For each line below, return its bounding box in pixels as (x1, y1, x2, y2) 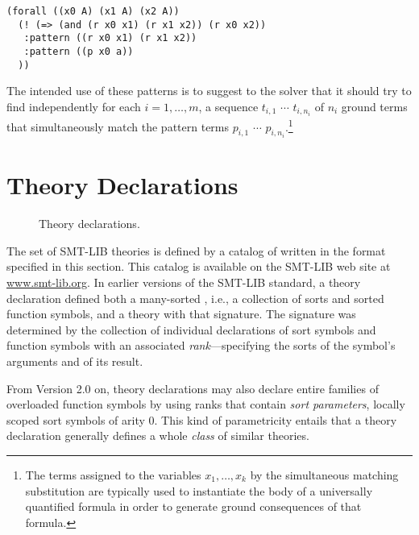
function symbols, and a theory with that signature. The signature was (6, 305, 356, 322)
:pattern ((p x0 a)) (23, 45, 134, 57)
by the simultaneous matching (250, 466, 399, 483)
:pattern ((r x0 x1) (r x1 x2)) (23, 32, 197, 44)
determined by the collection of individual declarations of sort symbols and (6, 321, 376, 338)
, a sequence (198, 97, 259, 114)
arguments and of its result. (6, 352, 143, 369)
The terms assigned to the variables (25, 466, 201, 483)
